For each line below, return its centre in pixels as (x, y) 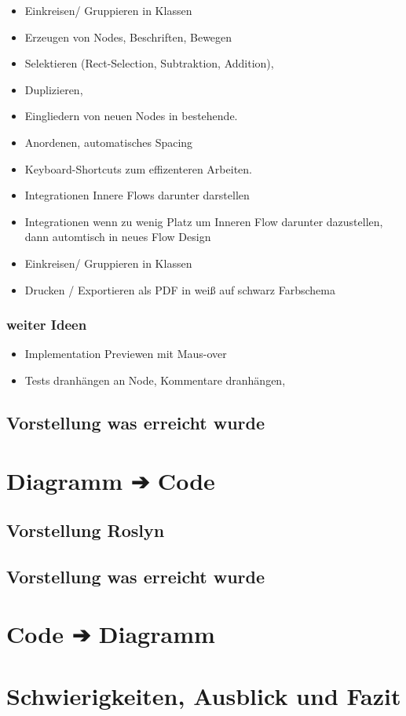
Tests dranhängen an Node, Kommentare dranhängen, (155, 380)
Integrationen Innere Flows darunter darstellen (137, 195)
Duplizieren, (54, 89)
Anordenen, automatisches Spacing (109, 142)
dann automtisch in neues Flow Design (118, 237)
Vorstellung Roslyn (86, 530)
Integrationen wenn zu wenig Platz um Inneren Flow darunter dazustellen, (204, 221)
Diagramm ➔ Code (111, 480)
